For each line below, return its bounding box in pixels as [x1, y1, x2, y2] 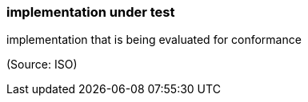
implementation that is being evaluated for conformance [6, 33, 302, 47]
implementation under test [6, 4, 175, 20]
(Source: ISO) [6, 57, 78, 72]
